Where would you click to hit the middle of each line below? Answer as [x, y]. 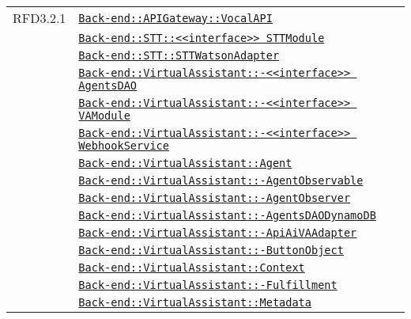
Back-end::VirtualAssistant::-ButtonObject [211, 250]
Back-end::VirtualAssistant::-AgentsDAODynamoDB [227, 215]
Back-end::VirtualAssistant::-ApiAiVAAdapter [218, 233]
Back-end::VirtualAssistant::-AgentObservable [221, 180]
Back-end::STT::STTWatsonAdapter [179, 55]
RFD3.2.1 [40, 18]
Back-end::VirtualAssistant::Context [192, 268]
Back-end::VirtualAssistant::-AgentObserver [215, 198]
